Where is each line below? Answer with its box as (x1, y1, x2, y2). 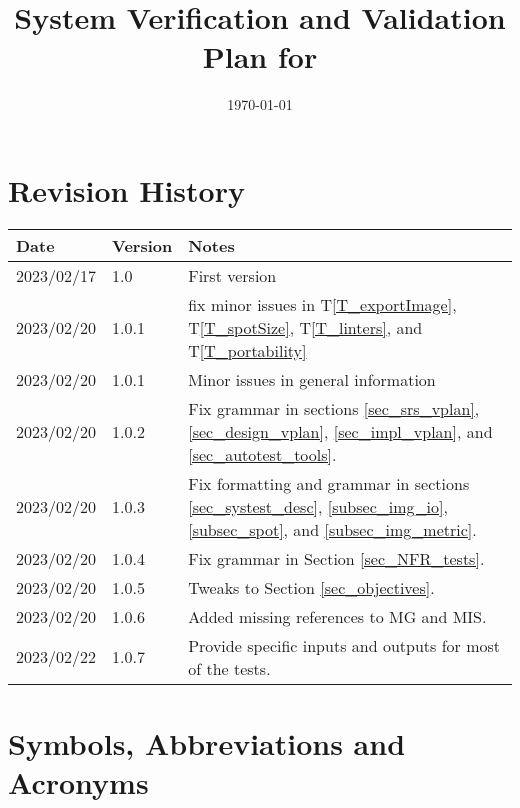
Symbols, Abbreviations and (8, 723, 406, 764)
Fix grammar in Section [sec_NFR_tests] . (188, 546, 485, 570)
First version (188, 263, 277, 287)
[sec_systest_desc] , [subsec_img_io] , (188, 494, 448, 518)
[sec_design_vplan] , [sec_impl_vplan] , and (188, 419, 493, 443)
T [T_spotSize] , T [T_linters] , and (188, 315, 423, 339)
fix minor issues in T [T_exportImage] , (188, 292, 457, 316)
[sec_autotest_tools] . (188, 442, 337, 466)
